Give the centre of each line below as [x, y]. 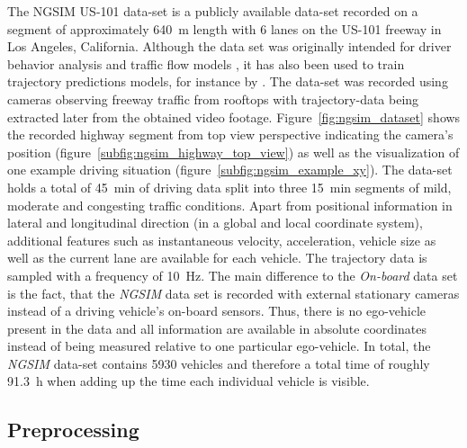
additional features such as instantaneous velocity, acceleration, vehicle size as [222, 240]
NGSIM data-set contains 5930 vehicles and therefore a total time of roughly [219, 363]
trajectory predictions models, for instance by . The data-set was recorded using [228, 81]
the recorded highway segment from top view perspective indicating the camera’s [230, 134]
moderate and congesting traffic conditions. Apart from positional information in [230, 205]
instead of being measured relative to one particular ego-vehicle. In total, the [219, 346]
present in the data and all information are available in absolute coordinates [217, 328]
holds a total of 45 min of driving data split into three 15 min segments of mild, [229, 187]
